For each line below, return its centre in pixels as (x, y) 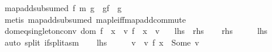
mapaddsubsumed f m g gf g (63, 8)
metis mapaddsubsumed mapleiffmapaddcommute (95, 19)
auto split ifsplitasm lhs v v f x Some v (102, 42)
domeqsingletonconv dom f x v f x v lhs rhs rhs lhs (136, 31)
